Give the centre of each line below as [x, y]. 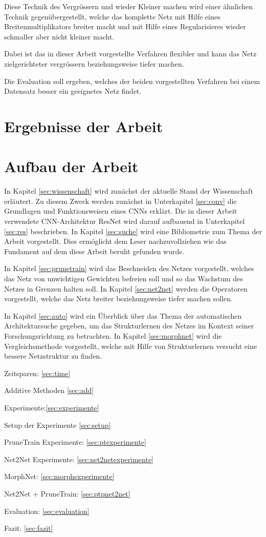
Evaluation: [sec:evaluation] [47, 511]
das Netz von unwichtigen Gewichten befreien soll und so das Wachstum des [124, 278]
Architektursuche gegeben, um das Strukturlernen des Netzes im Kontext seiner [129, 326]
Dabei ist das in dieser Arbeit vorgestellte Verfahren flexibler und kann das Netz [130, 54]
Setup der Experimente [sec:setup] [58, 425]
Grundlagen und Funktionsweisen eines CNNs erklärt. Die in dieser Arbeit [121, 211]
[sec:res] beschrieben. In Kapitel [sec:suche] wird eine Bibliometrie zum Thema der [133, 231]
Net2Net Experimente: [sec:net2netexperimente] [79, 459]
